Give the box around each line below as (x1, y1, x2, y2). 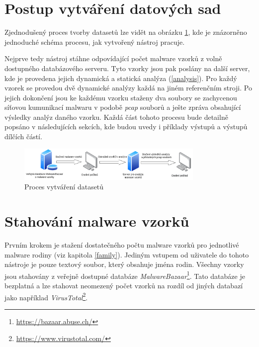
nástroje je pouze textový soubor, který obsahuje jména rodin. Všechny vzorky (4, 259, 244, 269)
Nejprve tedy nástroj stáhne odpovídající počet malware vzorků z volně (4, 53, 222, 64)
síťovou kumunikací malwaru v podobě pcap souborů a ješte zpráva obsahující (4, 102, 241, 112)
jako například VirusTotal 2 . (4, 290, 88, 302)
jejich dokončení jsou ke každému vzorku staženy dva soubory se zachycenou (4, 92, 237, 102)
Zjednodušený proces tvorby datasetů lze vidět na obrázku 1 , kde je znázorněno (4, 27, 247, 37)
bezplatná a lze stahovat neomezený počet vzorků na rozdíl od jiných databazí (4, 280, 243, 291)
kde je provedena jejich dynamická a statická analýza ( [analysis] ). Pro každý (4, 73, 237, 83)
